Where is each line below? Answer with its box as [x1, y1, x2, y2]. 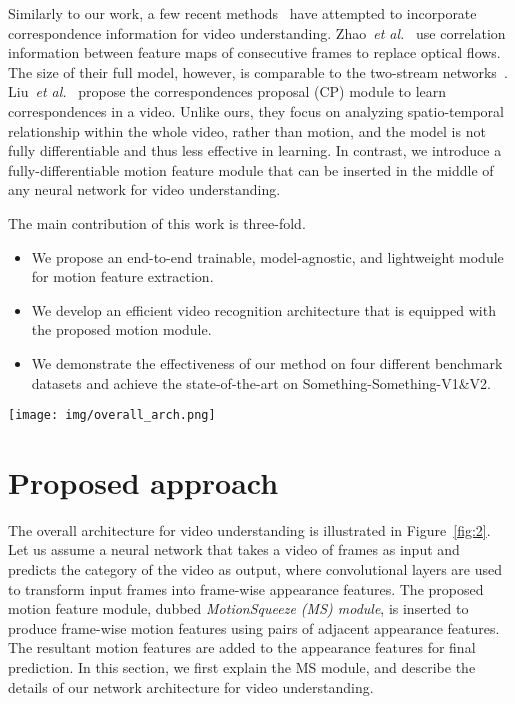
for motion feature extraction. [31, 266, 214, 287]
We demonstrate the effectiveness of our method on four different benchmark [31, 352, 503, 373]
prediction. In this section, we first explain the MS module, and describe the [8, 657, 476, 678]
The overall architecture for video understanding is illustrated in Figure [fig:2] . [8, 519, 491, 540]
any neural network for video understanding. [8, 179, 281, 200]
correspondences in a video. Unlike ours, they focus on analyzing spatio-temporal [8, 100, 505, 121]
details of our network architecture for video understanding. [8, 676, 374, 697]
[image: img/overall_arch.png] [8, 408, 216, 423]
